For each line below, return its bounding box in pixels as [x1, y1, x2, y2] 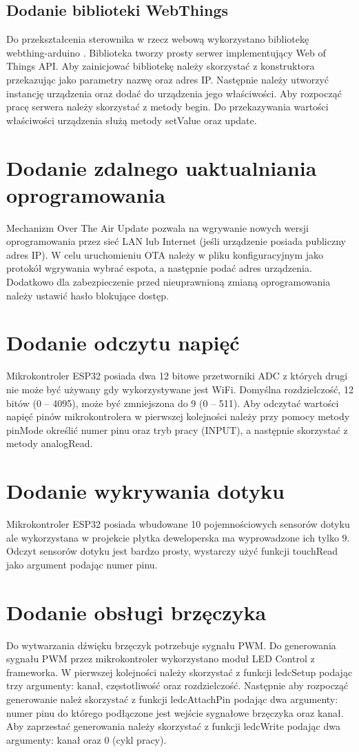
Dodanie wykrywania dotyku [6, 477, 285, 505]
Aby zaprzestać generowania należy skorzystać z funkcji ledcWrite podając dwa [6, 719, 340, 733]
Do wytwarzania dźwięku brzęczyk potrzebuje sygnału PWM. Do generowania [6, 637, 336, 652]
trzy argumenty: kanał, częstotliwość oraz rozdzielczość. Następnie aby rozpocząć [6, 678, 349, 693]
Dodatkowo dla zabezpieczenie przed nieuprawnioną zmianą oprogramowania [6, 275, 331, 289]
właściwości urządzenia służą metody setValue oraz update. [6, 112, 257, 127]
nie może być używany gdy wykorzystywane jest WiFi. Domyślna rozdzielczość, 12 [6, 382, 353, 396]
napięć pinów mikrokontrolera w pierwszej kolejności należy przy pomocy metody [6, 409, 350, 424]
